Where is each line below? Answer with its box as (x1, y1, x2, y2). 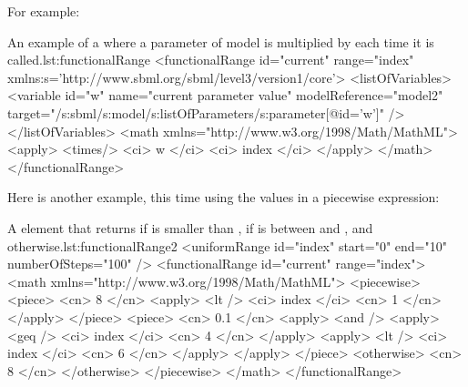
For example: (7, 2, 80, 20)
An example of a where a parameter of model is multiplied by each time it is (7, 32, 434, 51)
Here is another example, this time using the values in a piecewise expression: (7, 188, 440, 207)
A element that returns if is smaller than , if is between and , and (7, 218, 373, 237)
